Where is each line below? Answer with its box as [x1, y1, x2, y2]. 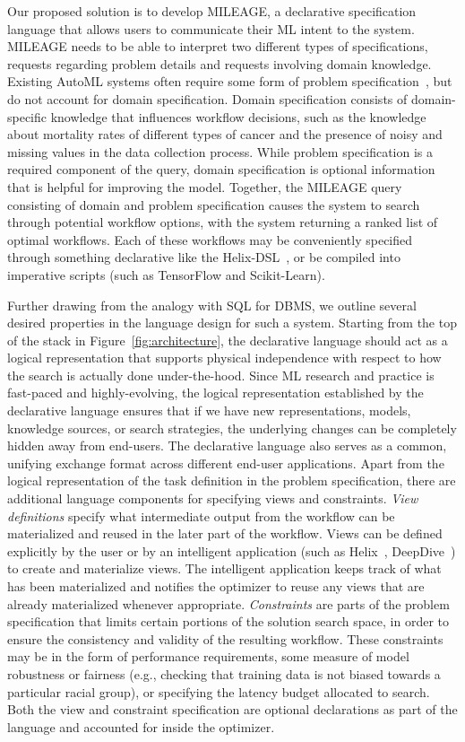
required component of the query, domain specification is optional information [7, 160, 435, 179]
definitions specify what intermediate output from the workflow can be [7, 506, 395, 525]
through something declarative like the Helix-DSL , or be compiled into [7, 248, 400, 266]
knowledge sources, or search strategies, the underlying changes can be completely [7, 418, 457, 437]
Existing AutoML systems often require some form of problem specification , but [7, 72, 452, 91]
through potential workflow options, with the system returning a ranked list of [7, 213, 438, 231]
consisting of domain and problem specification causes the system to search [7, 195, 420, 214]
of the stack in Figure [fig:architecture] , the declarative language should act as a [7, 330, 448, 349]
